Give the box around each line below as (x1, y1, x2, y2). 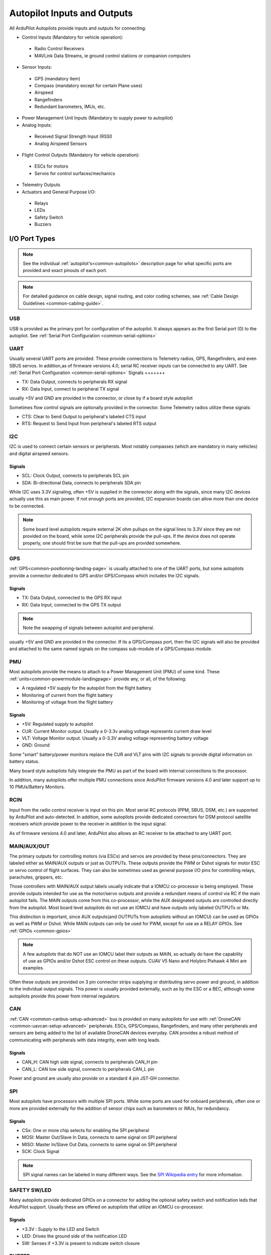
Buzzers (34, 221, 52, 227)
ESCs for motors (34, 163, 69, 169)
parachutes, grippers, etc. (9, 874, 63, 881)
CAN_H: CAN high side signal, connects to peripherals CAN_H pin (22, 1059, 158, 1065)
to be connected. (9, 503, 45, 509)
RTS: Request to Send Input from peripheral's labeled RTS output (22, 421, 157, 427)
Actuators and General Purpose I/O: (22, 189, 96, 195)
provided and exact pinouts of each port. (23, 268, 107, 274)
